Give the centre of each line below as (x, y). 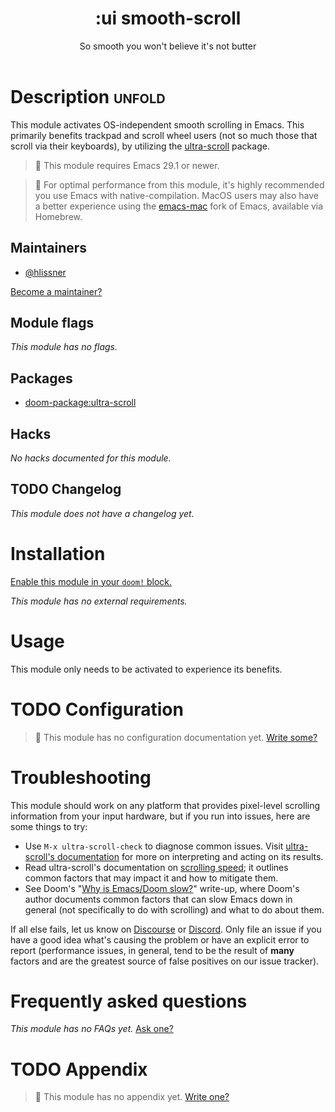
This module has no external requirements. (99, 601)
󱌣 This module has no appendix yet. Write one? (132, 1097)
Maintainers (49, 248)
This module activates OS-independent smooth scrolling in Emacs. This (157, 124)
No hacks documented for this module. (91, 458)
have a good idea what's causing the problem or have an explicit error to (160, 939)
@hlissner (45, 272)
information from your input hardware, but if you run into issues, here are (160, 816)
